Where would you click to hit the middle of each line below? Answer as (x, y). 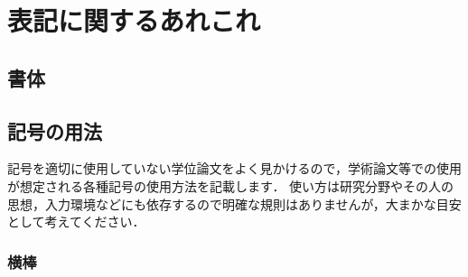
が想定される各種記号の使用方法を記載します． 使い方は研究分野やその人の (231, 185)
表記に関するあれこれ (134, 20)
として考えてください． (76, 222)
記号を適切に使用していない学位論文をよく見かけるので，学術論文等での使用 (235, 168)
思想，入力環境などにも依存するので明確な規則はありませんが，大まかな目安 (234, 203)
